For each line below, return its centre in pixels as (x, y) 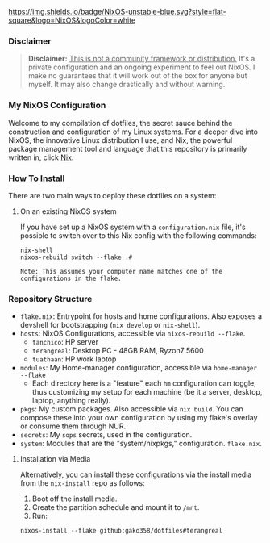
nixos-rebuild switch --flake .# (76, 257)
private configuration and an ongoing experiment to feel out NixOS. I (141, 67)
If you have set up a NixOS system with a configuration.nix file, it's (133, 227)
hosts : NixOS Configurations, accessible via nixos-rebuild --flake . (133, 333)
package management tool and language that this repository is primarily (128, 148)
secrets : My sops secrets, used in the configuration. (106, 435)
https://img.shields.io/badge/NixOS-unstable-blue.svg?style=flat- (118, 12)
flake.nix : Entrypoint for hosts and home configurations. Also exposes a (141, 316)
